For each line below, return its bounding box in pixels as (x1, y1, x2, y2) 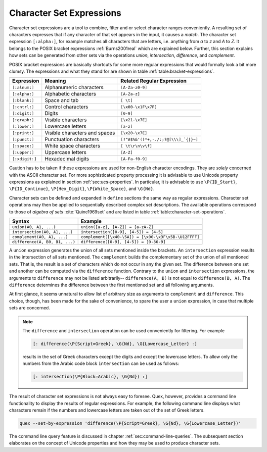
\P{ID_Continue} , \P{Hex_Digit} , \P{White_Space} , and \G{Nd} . (9, 186, 155, 192)
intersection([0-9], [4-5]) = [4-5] (81, 229, 163, 235)
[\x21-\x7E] (120, 117, 148, 122)
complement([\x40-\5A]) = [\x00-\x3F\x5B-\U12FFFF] (81, 234, 200, 240)
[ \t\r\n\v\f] (120, 143, 153, 149)
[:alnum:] (12, 85, 35, 90)
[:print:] (12, 130, 35, 136)
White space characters (44, 143, 100, 150)
